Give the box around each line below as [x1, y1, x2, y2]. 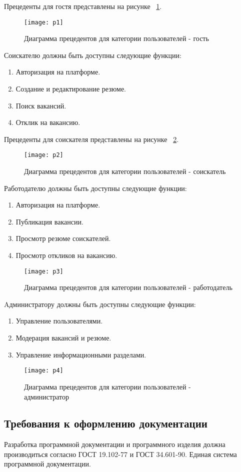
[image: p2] [24, 151, 63, 159]
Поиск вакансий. [15, 100, 66, 110]
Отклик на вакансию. [15, 117, 80, 127]
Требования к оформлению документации [4, 415, 207, 431]
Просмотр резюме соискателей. [15, 233, 111, 243]
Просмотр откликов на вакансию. [15, 250, 117, 260]
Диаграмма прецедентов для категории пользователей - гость [24, 33, 209, 43]
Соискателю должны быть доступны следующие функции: [4, 49, 181, 60]
